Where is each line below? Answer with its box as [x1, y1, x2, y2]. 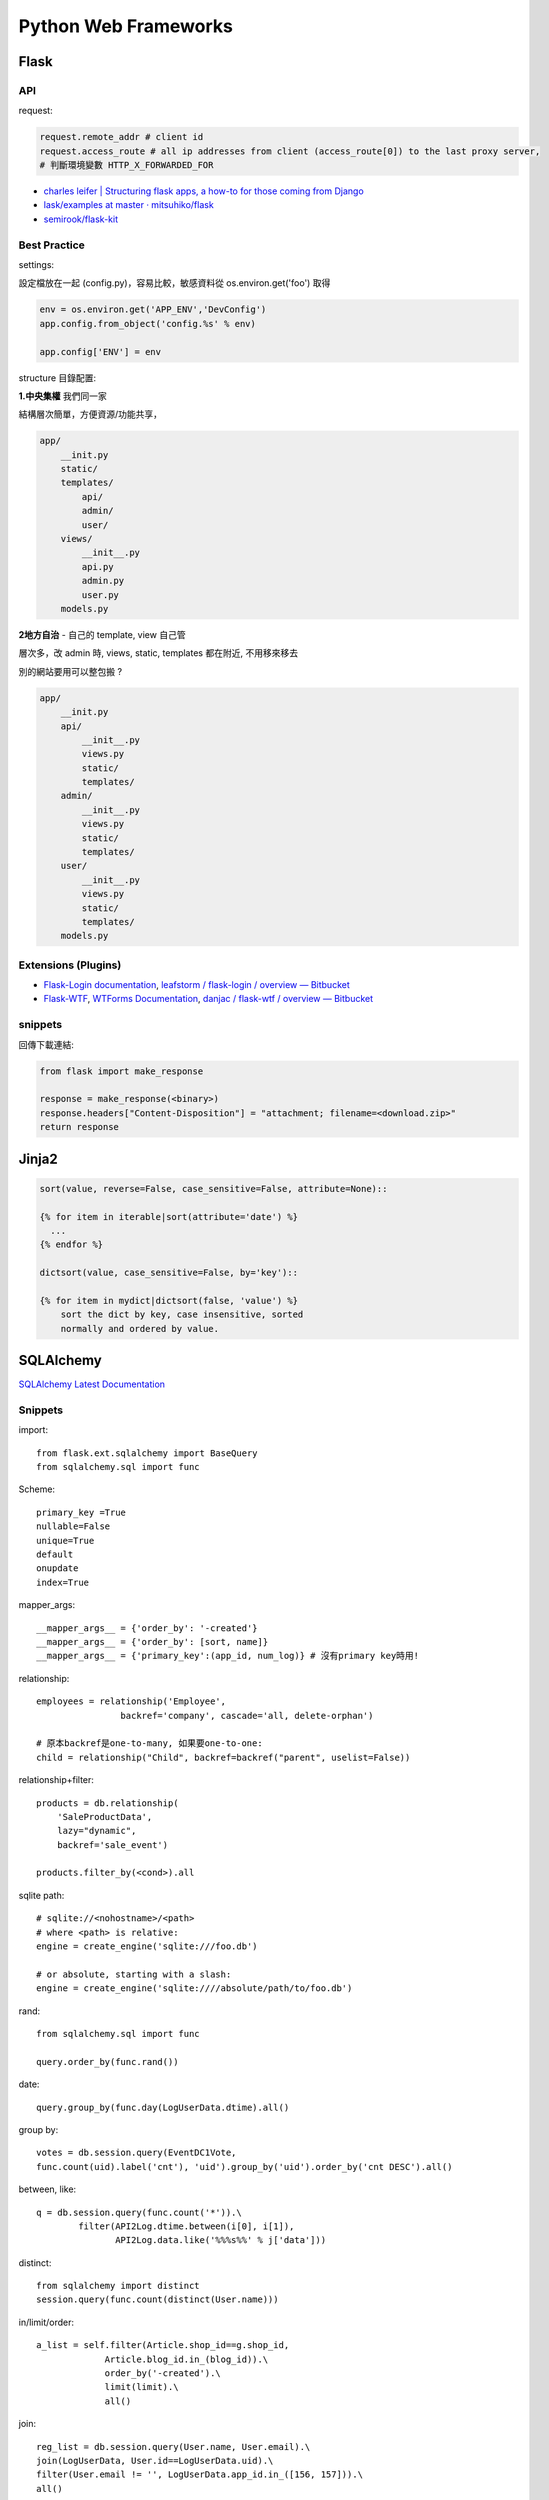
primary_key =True [36, 1506, 127, 1518]
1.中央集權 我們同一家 [18, 390, 107, 402]
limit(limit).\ [104, 2381, 179, 2393]
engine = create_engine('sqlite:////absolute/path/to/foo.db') [36, 1983, 353, 1994]
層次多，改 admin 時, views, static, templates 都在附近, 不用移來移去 [18, 647, 299, 659]
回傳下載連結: [18, 1038, 75, 1050]
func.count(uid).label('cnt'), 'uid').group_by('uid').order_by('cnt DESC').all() [36, 2161, 453, 2172]
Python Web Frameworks [18, 15, 234, 37]
